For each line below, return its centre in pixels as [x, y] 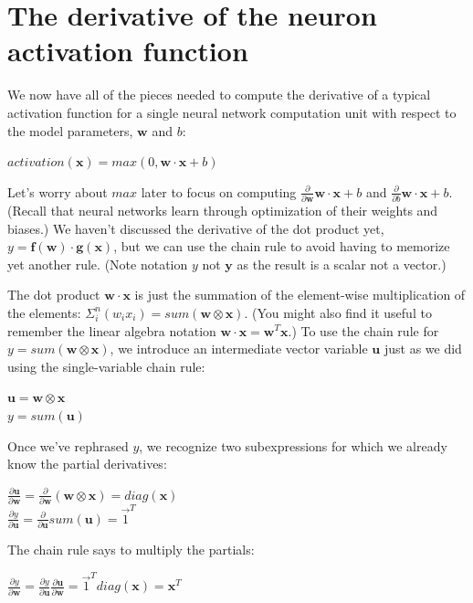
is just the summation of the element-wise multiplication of [300, 295]
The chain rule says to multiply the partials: [131, 550]
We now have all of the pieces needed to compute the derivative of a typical [219, 95]
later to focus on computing [219, 191]
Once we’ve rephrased [68, 445]
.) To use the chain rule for [363, 330]
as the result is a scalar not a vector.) [342, 264]
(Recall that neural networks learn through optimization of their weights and [223, 210]
